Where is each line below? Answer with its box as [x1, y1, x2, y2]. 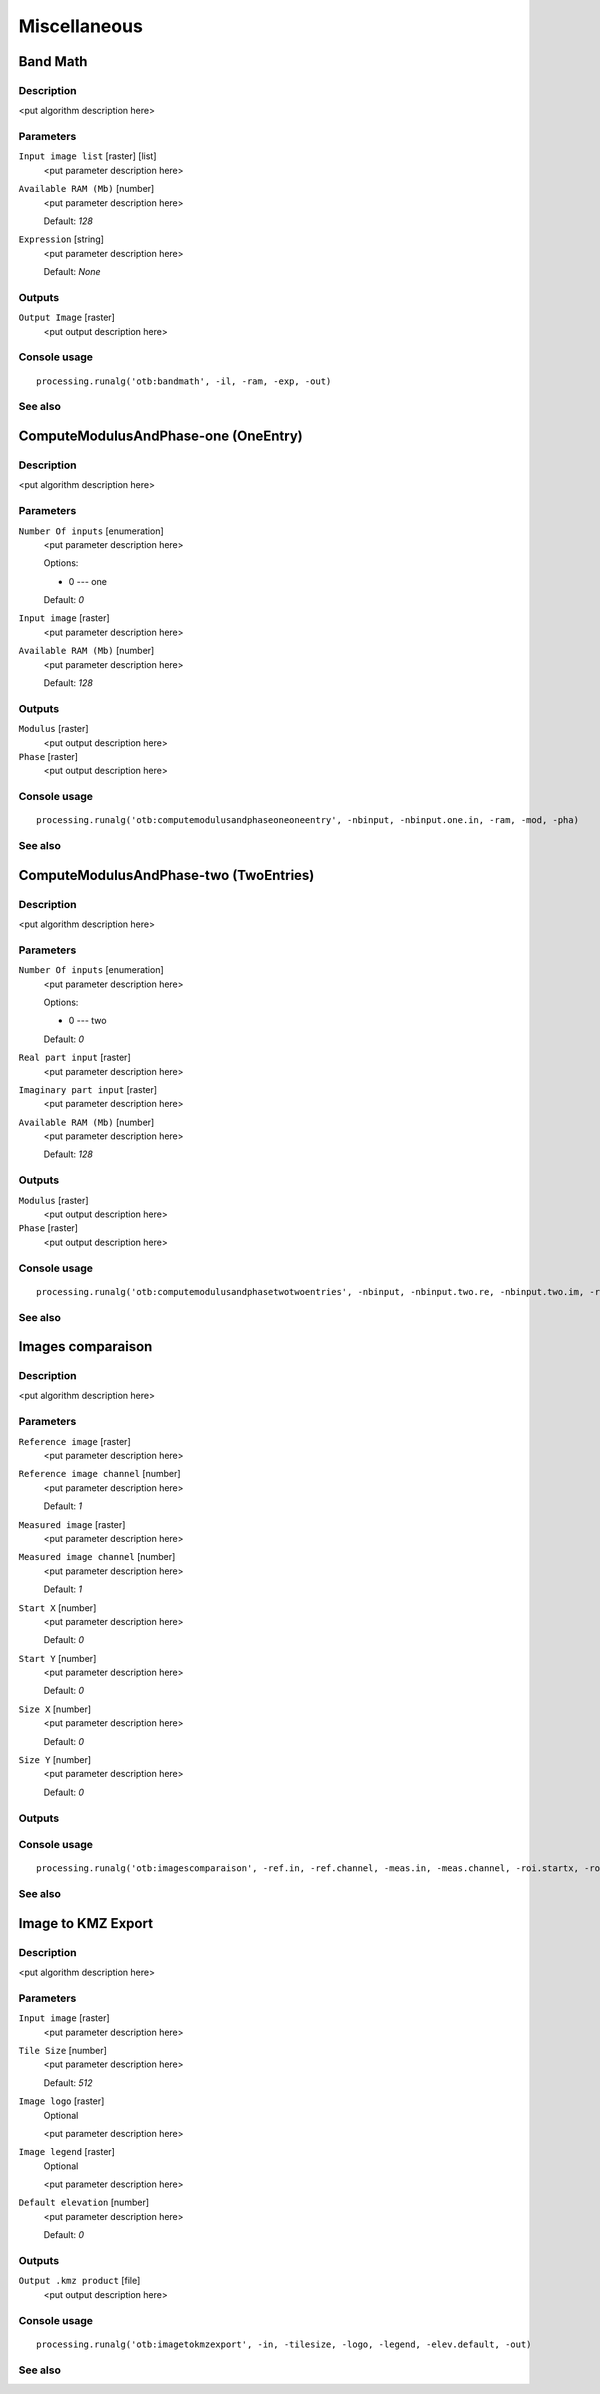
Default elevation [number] [18, 2196, 150, 2209]
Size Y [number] [18, 1754, 92, 1766]
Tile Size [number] [18, 2044, 107, 2056]
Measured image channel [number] [18, 1551, 176, 1563]
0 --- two [68, 1015, 107, 1027]
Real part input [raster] [18, 1051, 131, 1064]
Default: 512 [43, 2076, 94, 2089]
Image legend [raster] [18, 2146, 115, 2158]
